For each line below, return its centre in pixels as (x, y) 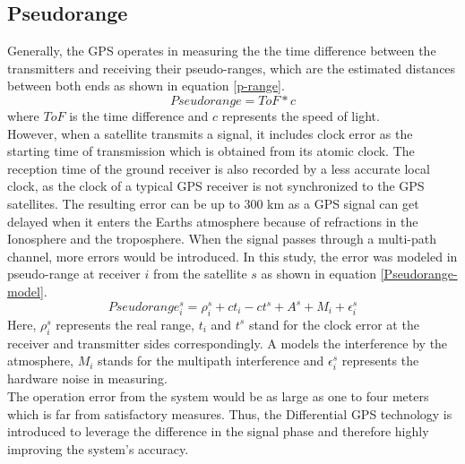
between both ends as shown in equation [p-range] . (146, 86)
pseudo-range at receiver (74, 274)
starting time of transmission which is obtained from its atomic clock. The (211, 151)
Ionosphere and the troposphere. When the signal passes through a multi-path (222, 239)
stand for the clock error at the (334, 324)
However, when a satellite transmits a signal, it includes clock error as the (210, 133)
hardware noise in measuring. (87, 378)
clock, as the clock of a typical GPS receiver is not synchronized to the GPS (216, 186)
